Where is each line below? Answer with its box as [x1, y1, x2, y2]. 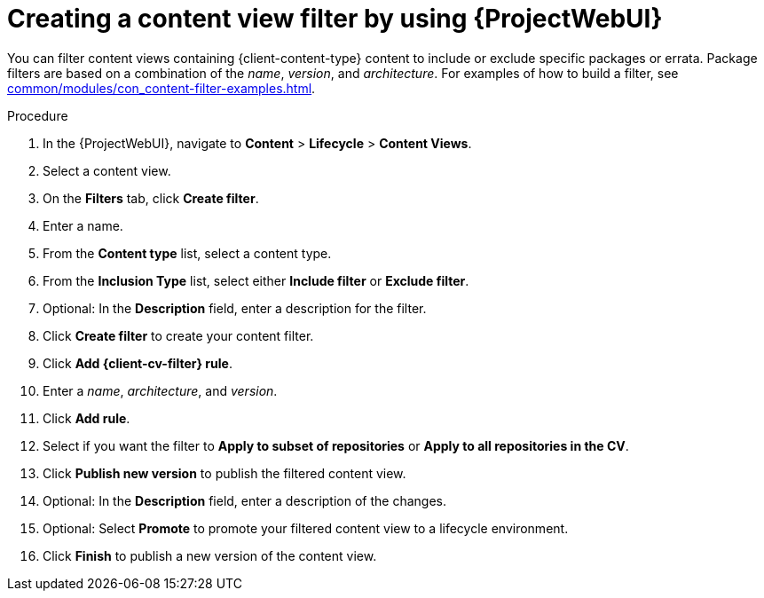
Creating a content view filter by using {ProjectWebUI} [7, 4, 663, 34]
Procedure [7, 107, 68, 123]
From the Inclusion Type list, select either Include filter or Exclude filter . [43, 272, 469, 288]
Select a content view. [43, 162, 171, 178]
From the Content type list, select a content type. [43, 245, 332, 261]
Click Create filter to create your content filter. [43, 327, 314, 343]
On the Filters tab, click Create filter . [43, 190, 259, 206]
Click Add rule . [43, 410, 130, 426]
